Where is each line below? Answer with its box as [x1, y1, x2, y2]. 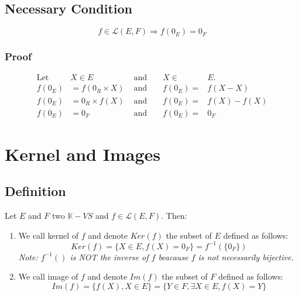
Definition [5, 182, 66, 200]
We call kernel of [18, 229, 79, 241]
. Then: [161, 209, 187, 222]
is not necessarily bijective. [198, 250, 294, 263]
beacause [158, 250, 189, 263]
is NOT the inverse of [70, 250, 149, 263]
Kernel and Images [5, 142, 160, 166]
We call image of [18, 270, 78, 283]
